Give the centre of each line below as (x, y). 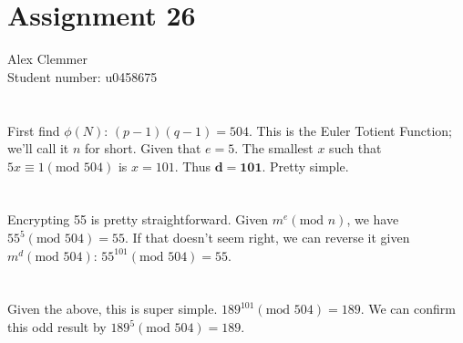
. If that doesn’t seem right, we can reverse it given (267, 238)
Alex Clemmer (47, 59)
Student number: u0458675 (82, 76)
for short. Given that (143, 148)
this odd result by (57, 327)
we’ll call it (38, 148)
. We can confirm (408, 309)
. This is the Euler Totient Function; (350, 130)
